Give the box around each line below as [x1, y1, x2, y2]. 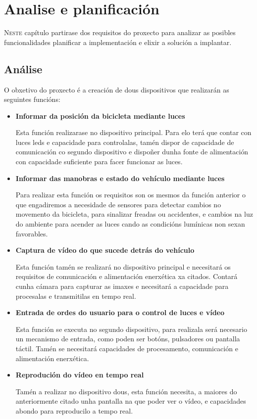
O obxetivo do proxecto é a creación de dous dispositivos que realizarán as [4, 84, 229, 94]
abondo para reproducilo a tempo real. [15, 405, 133, 416]
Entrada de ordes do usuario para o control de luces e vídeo [15, 307, 224, 318]
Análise [4, 61, 43, 76]
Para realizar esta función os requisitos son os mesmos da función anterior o [15, 189, 246, 200]
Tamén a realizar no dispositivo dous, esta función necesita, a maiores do [15, 386, 237, 396]
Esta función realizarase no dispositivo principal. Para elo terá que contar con [15, 127, 252, 138]
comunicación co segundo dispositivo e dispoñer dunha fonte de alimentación [15, 146, 249, 157]
